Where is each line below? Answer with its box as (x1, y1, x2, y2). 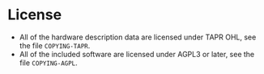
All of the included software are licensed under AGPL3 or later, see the (19, 49, 255, 59)
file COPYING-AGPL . (19, 58, 78, 68)
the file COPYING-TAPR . (19, 40, 91, 50)
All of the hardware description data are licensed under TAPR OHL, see (19, 32, 257, 42)
